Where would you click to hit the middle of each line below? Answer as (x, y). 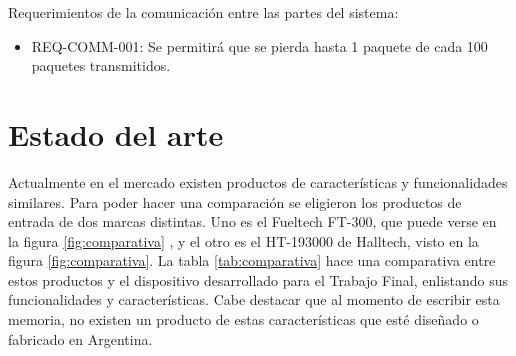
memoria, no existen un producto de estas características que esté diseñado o (243, 319)
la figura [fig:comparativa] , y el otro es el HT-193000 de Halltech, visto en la (243, 240)
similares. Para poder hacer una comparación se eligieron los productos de (235, 201)
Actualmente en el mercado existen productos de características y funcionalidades (258, 181)
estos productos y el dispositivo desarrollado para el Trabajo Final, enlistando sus (258, 279)
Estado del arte (116, 133)
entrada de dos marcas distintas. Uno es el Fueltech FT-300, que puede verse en (252, 221)
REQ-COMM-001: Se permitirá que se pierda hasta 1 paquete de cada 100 (259, 45)
